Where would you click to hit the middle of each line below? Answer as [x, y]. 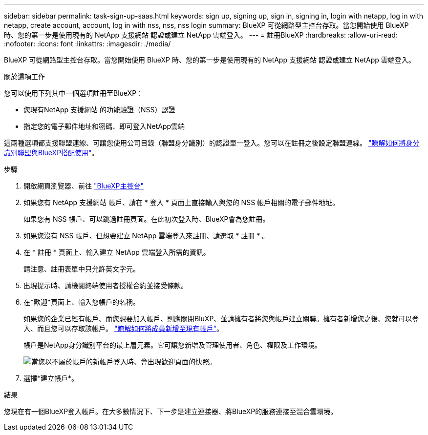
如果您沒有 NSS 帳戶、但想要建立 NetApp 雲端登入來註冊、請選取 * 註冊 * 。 [146, 236]
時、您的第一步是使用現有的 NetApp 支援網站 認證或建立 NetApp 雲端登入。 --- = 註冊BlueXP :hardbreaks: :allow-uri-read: [201, 35]
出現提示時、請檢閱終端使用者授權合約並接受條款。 [106, 285]
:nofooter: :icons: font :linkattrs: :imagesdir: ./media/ [87, 44]
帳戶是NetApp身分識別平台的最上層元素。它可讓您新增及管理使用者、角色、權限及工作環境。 [173, 345]
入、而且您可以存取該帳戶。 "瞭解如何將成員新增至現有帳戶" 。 [123, 328]
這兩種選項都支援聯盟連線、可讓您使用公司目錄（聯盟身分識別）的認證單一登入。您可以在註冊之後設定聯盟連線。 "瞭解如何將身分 [212, 143]
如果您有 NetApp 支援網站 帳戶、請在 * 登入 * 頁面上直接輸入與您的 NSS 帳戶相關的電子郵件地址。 [182, 202]
